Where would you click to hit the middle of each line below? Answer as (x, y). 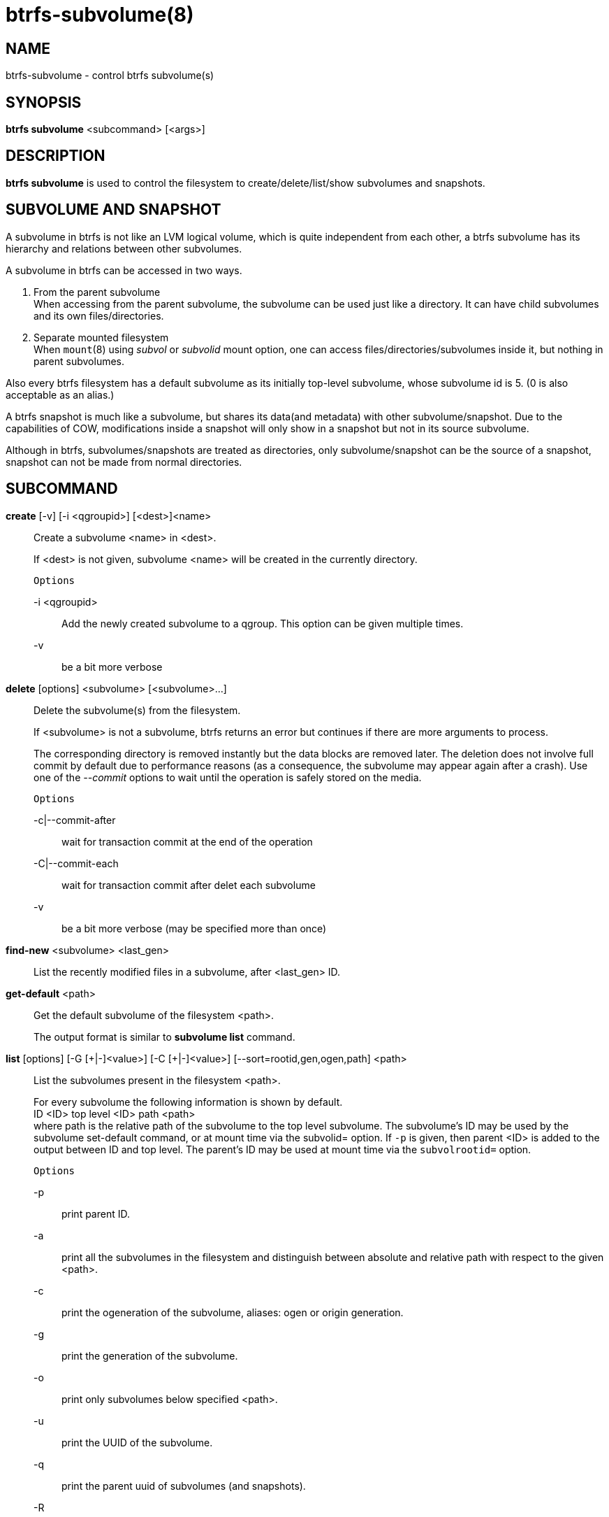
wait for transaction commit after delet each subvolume (189, 885)
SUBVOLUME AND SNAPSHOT (113, 210)
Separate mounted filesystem (101, 337)
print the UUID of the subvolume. (137, 1442)
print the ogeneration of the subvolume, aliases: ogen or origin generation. (233, 1312)
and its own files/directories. (99, 315)
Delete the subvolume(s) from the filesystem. (137, 710)
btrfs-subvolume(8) (100, 15)
